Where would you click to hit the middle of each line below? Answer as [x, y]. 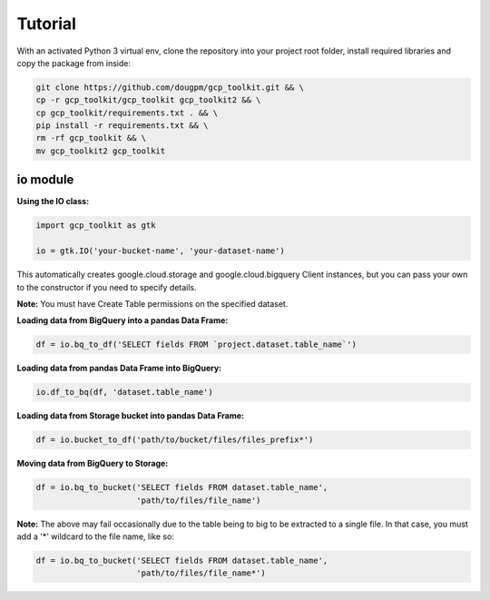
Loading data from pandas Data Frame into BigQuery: [119, 369]
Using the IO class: [53, 202]
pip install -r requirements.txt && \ [122, 126]
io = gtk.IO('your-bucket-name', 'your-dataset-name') [160, 251]
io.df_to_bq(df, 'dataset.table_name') [124, 392]
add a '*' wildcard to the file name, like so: [95, 536]
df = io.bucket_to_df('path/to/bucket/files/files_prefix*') [175, 440]
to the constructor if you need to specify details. [107, 287]
